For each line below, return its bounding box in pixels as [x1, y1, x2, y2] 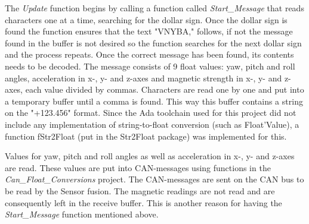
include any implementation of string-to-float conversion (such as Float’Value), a [5, 118, 299, 130]
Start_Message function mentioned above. [5, 208, 159, 220]
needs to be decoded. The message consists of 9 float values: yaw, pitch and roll [5, 59, 295, 72]
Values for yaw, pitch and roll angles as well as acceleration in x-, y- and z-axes [5, 150, 295, 162]
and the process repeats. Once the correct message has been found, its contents [5, 48, 294, 61]
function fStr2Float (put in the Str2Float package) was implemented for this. [5, 130, 287, 142]
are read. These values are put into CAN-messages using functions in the [5, 161, 271, 173]
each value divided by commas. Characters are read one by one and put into [25, 83, 304, 96]
